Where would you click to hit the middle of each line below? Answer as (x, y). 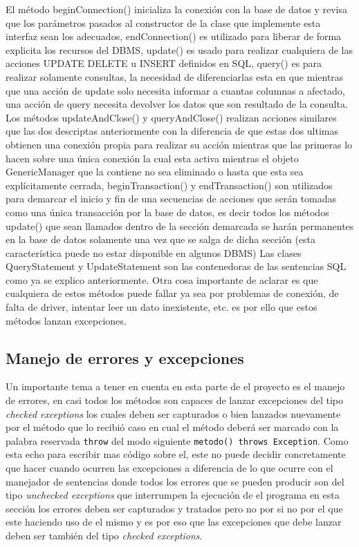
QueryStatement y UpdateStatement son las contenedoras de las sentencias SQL (176, 266)
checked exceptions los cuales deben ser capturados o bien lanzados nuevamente (173, 413)
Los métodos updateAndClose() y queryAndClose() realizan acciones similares (171, 117)
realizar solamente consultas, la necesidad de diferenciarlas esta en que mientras (175, 76)
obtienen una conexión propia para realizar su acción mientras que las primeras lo (179, 144)
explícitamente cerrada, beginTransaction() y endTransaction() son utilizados (169, 185)
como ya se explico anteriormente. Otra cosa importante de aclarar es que (162, 279)
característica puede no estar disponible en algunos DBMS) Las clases (154, 252)
